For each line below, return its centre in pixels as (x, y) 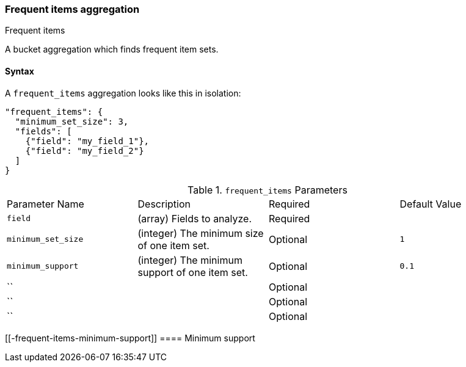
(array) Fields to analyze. (195, 218)
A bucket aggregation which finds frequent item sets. (112, 49)
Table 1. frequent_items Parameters (268, 190)
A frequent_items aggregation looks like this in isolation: (123, 93)
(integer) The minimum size (201, 233)
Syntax (20, 71)
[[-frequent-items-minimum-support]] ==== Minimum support (130, 338)
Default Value (431, 204)
